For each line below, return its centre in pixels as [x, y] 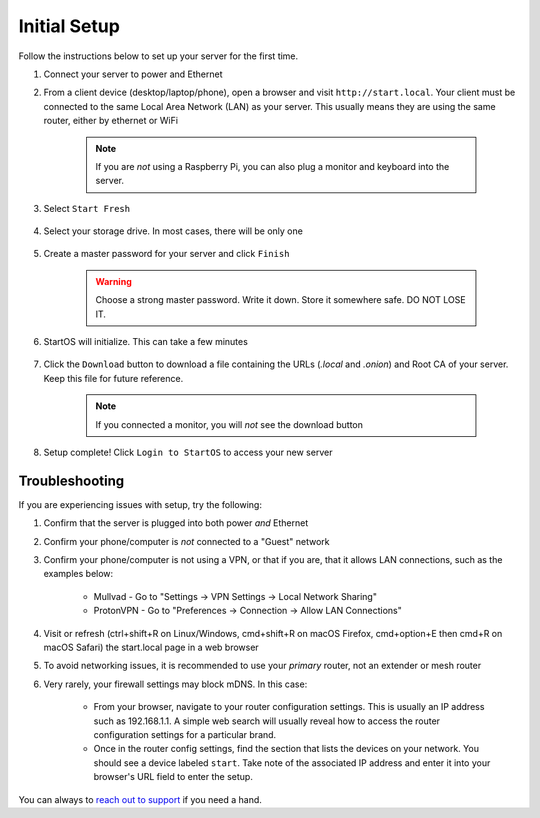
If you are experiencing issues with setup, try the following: [140, 504]
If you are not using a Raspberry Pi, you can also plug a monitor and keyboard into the [272, 166]
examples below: [78, 574]
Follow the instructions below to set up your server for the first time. [158, 56]
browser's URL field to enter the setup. [173, 777]
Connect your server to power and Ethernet [133, 74]
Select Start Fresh [86, 208]
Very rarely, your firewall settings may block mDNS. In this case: [175, 684]
